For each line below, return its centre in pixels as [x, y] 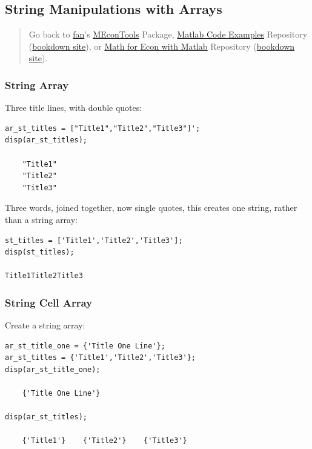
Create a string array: [45, 325]
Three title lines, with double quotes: [74, 108]
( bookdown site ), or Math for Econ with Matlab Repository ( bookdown [162, 46]
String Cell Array [49, 302]
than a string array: [41, 219]
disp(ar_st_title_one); [53, 369]
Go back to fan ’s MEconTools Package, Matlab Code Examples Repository [168, 34]
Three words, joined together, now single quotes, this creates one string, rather [151, 208]
